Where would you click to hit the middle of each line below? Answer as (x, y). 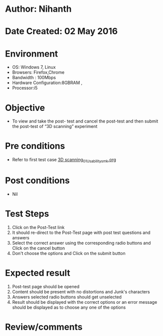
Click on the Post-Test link (38, 227)
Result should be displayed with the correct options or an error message (84, 302)
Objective (25, 108)
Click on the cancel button (38, 248)
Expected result (38, 273)
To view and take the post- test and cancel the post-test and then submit (85, 121)
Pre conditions (35, 146)
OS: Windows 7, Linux (34, 67)
